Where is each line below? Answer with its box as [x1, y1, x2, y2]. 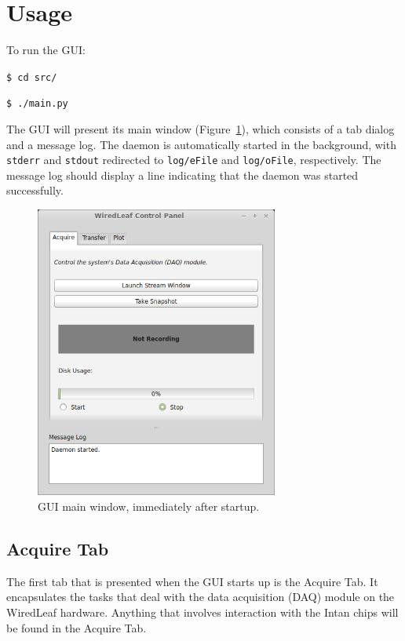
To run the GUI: [6, 42, 86, 58]
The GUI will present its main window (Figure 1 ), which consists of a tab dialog [6, 121, 395, 137]
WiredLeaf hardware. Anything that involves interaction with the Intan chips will [6, 604, 399, 621]
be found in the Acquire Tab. [6, 619, 147, 636]
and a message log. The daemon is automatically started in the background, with [6, 136, 396, 152]
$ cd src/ [6, 71, 57, 83]
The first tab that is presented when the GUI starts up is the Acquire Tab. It [6, 573, 378, 589]
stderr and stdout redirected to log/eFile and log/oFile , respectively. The [6, 151, 381, 168]
